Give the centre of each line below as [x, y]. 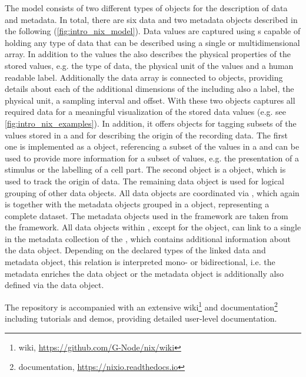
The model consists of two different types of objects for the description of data [146, 8]
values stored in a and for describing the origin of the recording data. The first [146, 135]
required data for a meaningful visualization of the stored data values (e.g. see [146, 112]
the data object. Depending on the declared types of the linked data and [135, 250]
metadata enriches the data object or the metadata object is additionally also [144, 273]
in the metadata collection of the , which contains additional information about [148, 238]
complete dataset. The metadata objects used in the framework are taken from [147, 215]
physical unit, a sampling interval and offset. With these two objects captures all [150, 100]
